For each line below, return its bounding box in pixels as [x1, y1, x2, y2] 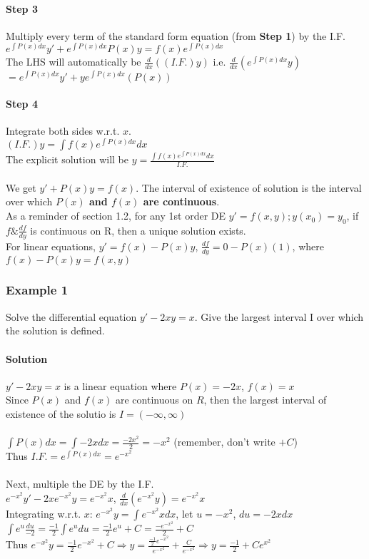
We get [6, 180, 36, 195]
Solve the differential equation [6, 309, 137, 324]
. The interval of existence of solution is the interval [136, 180, 362, 195]
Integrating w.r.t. [6, 506, 81, 520]
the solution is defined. [6, 323, 105, 338]
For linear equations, [6, 238, 96, 253]
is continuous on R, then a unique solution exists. [30, 222, 246, 237]
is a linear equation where [64, 378, 177, 393]
